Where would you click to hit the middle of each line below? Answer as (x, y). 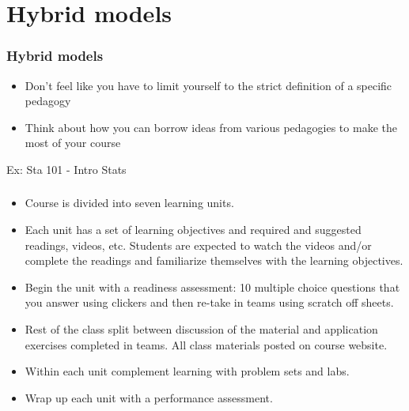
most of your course (73, 143)
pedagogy (48, 101)
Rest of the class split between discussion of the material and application (201, 329)
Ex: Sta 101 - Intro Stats (66, 169)
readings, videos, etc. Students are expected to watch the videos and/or (198, 245)
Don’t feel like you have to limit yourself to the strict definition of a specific (208, 85)
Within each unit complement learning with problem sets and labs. (187, 371)
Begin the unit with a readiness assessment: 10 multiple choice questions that (212, 287)
